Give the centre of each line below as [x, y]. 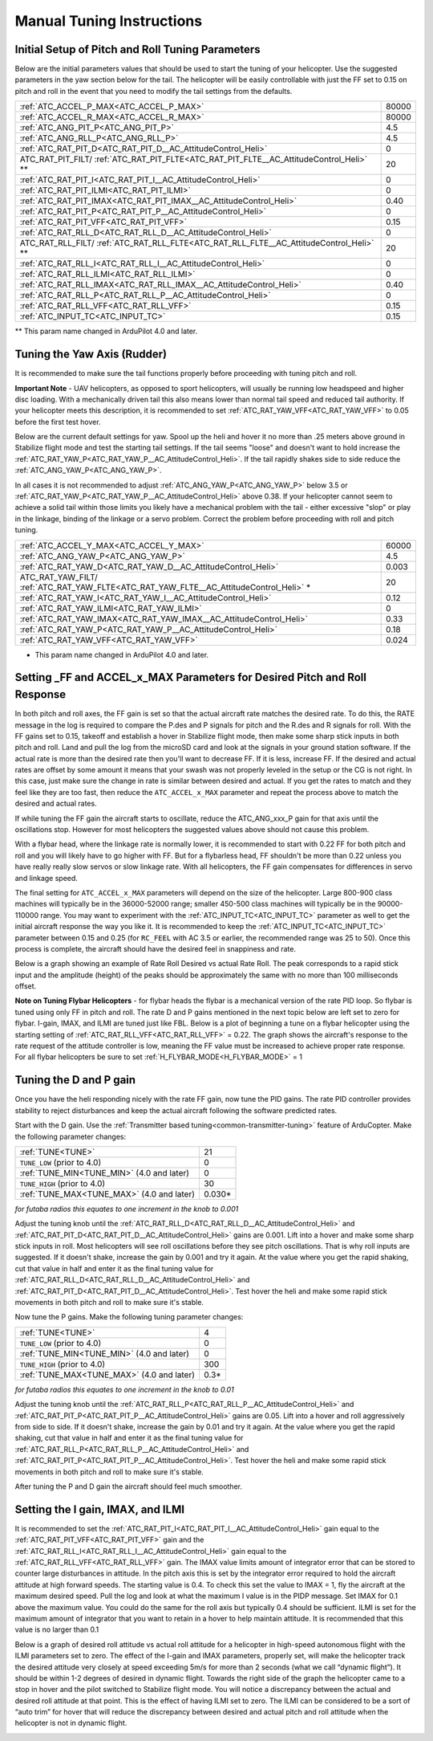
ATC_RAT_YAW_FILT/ [59, 577]
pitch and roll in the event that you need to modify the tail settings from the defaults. [154, 91]
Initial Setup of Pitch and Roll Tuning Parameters [138, 49]
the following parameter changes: [71, 1136]
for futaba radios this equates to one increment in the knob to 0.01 [124, 1389]
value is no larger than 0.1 [57, 1629]
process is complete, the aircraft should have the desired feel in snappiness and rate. [156, 948]
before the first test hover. [58, 422]
